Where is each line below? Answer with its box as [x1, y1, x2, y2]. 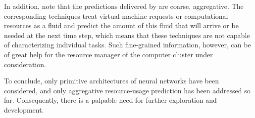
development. [4, 104, 44, 115]
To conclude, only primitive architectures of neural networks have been [4, 76, 219, 86]
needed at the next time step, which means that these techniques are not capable [4, 30, 250, 40]
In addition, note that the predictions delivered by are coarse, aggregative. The [4, 1, 244, 11]
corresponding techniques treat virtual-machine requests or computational [4, 10, 228, 21]
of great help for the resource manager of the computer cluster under [4, 49, 213, 59]
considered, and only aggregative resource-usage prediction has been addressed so [4, 85, 251, 95]
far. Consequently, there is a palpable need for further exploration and [4, 95, 217, 105]
